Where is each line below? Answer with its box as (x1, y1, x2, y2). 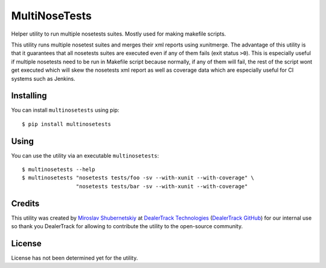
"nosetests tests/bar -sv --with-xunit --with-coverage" (75, 183, 248, 190)
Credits (11, 198, 40, 208)
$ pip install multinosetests (22, 121, 112, 127)
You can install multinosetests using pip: (11, 106, 120, 114)
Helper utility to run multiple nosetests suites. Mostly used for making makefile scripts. (11, 30, 226, 37)
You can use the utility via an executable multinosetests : (11, 152, 159, 159)
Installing (11, 91, 48, 101)
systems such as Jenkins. (11, 75, 75, 82)
